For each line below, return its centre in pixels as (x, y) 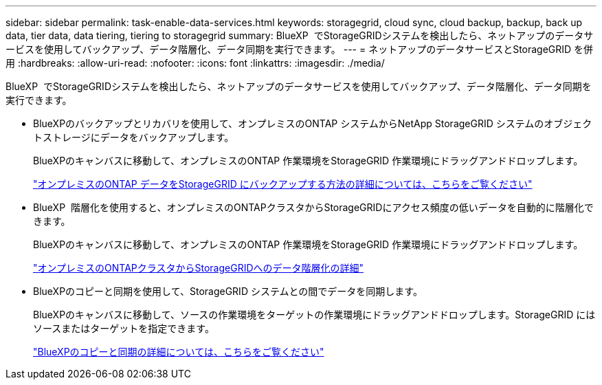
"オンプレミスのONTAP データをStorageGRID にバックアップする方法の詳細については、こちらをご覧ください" (283, 184)
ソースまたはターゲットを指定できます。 (124, 328)
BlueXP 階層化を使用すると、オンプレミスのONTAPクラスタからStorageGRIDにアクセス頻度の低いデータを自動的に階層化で (313, 207)
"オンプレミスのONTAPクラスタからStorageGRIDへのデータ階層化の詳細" (199, 268)
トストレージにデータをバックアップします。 (134, 137)
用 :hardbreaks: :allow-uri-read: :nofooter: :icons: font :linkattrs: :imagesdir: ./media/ (195, 63)
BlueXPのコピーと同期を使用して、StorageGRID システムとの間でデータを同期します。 (228, 291)
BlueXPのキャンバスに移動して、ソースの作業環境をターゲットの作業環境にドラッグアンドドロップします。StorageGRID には (314, 315)
